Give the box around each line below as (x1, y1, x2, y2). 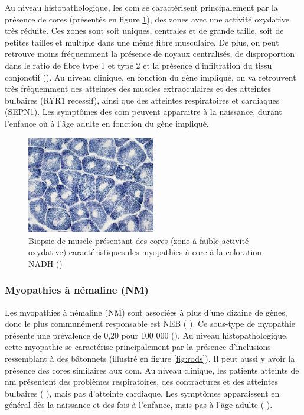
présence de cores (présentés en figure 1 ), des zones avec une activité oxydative (5, 12, 289, 25)
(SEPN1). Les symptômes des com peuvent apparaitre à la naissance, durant (5, 105, 282, 118)
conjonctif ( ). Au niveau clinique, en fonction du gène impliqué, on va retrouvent (5, 70, 296, 83)
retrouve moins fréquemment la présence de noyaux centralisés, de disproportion (5, 47, 295, 60)
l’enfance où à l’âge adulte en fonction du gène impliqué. (5, 117, 209, 129)
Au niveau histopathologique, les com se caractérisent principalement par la (5, 1, 278, 13)
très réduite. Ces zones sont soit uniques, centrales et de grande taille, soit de (5, 24, 284, 37)
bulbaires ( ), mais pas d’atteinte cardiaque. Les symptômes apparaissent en (5, 387, 280, 399)
